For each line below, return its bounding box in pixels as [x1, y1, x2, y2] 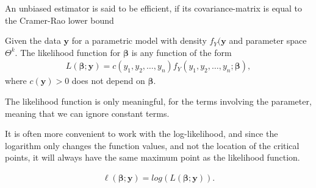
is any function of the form [131, 46, 232, 58]
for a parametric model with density [71, 34, 207, 47]
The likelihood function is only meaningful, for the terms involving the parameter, [5, 95, 312, 107]
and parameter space [229, 34, 307, 47]
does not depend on [71, 74, 145, 87]
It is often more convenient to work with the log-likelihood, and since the [5, 127, 278, 140]
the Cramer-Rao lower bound [5, 13, 114, 26]
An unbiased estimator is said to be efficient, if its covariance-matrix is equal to [5, 2, 303, 14]
